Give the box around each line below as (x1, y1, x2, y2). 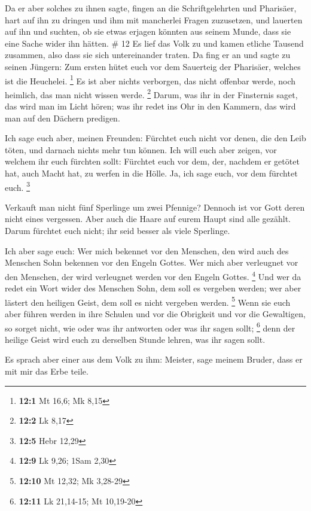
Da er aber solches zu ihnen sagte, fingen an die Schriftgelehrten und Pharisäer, (5, 2, 297, 14)
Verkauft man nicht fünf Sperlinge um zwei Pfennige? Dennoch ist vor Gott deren (5, 200, 305, 213)
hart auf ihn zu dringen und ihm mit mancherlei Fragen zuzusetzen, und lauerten (5, 13, 303, 26)
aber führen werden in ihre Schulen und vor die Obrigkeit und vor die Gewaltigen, (5, 307, 306, 320)
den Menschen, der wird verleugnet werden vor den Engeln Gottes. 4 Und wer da (5, 268, 301, 282)
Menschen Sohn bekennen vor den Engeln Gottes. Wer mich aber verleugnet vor (5, 256, 298, 269)
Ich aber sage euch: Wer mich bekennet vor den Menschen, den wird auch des (5, 244, 289, 257)
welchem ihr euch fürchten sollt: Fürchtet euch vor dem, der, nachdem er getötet (5, 155, 300, 168)
